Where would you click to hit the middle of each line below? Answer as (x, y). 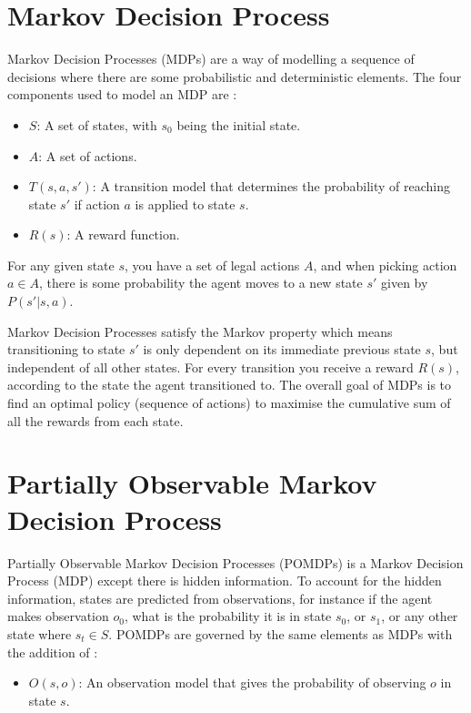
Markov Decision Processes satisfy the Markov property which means (200, 331)
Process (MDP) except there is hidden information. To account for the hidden (225, 581)
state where (40, 633)
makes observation (58, 616)
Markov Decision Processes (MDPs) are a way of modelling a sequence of (211, 59)
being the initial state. (239, 124)
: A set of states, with (97, 124)
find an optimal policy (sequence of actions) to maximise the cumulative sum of (229, 403)
